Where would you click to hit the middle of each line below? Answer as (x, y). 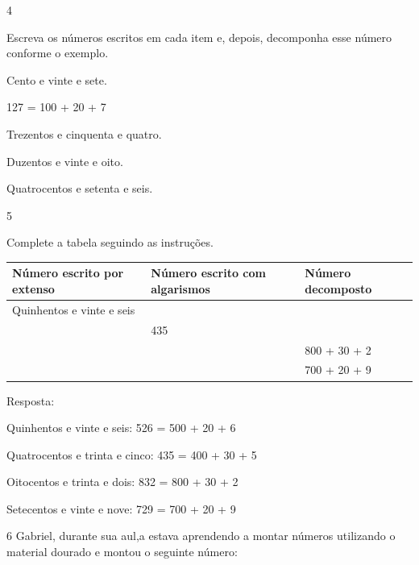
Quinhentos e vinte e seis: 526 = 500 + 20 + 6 (121, 428)
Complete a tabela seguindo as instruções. (110, 242)
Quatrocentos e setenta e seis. (80, 188)
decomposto (338, 289)
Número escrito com (208, 273)
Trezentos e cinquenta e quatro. (84, 133)
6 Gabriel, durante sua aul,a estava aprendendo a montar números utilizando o (201, 536)
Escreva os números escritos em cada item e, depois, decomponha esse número (199, 37)
